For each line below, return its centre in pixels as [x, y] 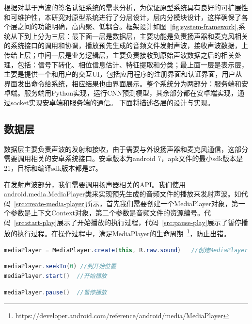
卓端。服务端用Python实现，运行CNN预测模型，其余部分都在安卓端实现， [121, 93]
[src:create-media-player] [50, 203]
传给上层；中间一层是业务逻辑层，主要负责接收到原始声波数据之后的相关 [119, 55]
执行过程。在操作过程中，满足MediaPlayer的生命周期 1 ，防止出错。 [124, 233]
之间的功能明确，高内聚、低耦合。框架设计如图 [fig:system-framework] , [128, 26]
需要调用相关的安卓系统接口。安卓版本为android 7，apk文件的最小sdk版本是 [124, 158]
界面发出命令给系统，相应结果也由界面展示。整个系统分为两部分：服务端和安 [126, 83]
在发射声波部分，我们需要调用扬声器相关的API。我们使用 [95, 184]
